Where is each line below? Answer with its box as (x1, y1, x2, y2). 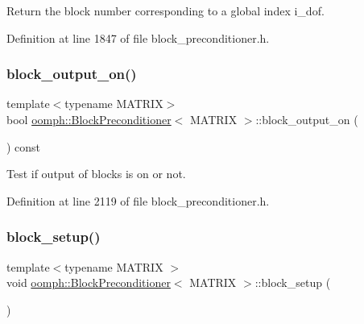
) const (6, 138, 41, 155)
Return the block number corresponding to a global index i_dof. (6, 2, 325, 19)
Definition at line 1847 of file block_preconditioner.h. (6, 29, 270, 46)
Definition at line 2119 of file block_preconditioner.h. (6, 192, 270, 209)
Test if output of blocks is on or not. (6, 165, 186, 182)
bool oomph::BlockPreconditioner (6, 111, 172, 127)
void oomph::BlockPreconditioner (6, 274, 171, 291)
